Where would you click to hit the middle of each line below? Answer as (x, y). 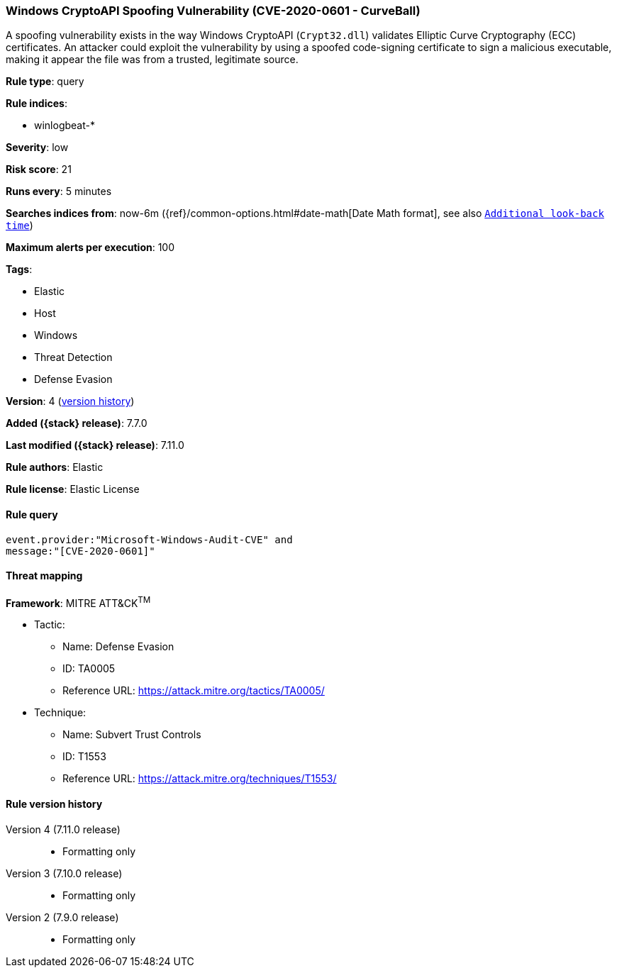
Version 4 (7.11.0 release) (63, 829)
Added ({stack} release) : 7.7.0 (77, 423)
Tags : (19, 269)
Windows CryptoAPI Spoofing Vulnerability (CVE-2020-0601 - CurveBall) (213, 11)
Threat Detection (73, 357)
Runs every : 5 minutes (59, 191)
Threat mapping (44, 576)
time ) (20, 226)
